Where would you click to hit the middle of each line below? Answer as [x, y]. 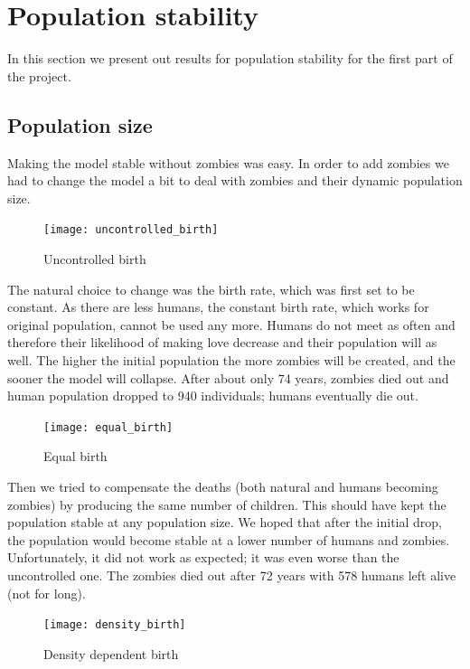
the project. [39, 75]
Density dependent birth [111, 653]
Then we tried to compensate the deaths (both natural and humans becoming [223, 486]
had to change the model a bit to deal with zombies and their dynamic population [235, 180]
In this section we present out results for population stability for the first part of [230, 58]
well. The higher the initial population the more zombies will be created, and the [231, 359]
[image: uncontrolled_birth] [131, 230]
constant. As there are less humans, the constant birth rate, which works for [218, 307]
